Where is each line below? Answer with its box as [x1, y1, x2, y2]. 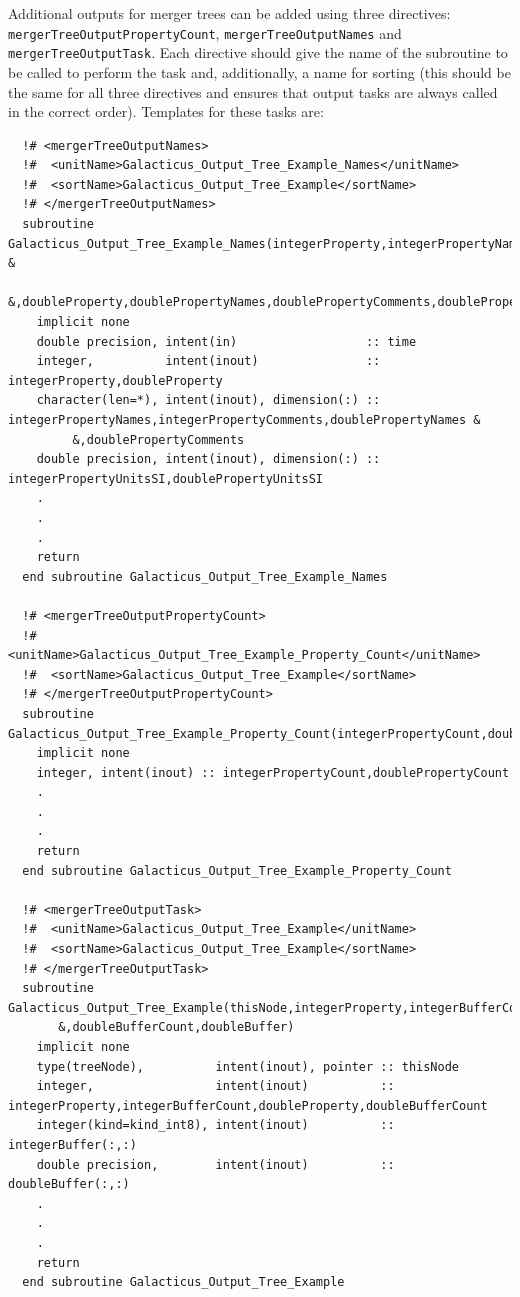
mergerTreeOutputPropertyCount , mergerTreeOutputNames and [8, 22, 402, 43]
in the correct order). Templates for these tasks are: [8, 101, 324, 122]
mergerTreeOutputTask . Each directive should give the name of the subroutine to [8, 42, 508, 63]
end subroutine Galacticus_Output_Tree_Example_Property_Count [22, 863, 452, 878]
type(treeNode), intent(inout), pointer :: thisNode [36, 1059, 460, 1074]
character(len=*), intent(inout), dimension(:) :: [36, 393, 381, 408]
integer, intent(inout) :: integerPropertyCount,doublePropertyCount [36, 765, 510, 780]
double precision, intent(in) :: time [36, 334, 417, 349]
